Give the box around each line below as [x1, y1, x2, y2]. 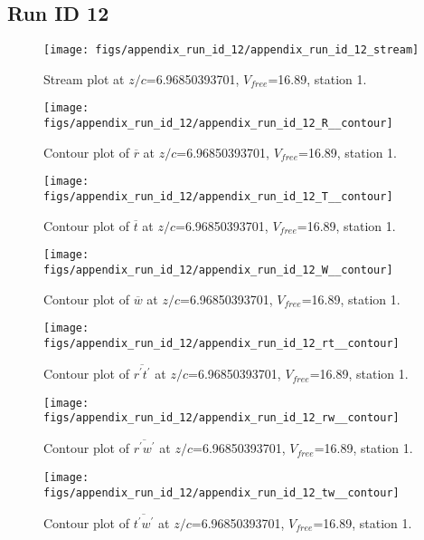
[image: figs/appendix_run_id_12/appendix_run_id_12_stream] [43, 43, 419, 57]
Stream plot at [43, 69, 125, 88]
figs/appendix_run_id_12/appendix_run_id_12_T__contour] [43, 190, 393, 204]
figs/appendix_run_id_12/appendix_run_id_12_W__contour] [43, 263, 393, 276]
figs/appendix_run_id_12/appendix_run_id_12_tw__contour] [43, 486, 400, 499]
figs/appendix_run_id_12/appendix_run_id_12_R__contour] [43, 117, 393, 130]
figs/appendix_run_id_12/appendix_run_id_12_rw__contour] [43, 411, 400, 425]
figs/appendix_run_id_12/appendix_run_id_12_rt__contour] [43, 336, 400, 350]
